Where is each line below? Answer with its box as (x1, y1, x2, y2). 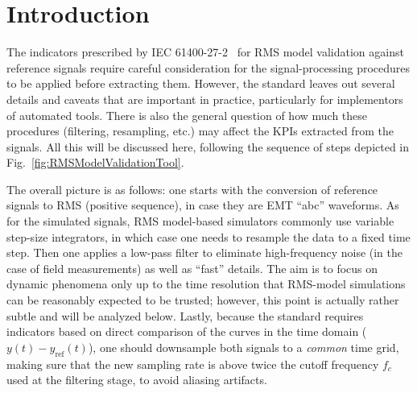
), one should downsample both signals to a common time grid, (88, 338, 399, 355)
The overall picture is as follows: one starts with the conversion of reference (6, 180, 378, 197)
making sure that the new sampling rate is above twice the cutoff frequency (6, 355, 379, 372)
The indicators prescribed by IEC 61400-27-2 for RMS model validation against (6, 43, 404, 60)
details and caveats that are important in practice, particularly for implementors (6, 90, 403, 107)
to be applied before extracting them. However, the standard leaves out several (6, 75, 395, 92)
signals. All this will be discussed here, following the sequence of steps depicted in (6, 138, 410, 155)
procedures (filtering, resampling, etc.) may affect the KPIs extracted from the (6, 122, 394, 139)
